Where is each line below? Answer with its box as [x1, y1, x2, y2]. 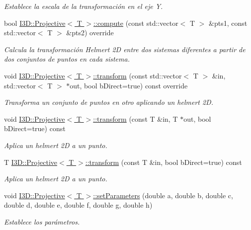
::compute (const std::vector [93, 17, 178, 28]
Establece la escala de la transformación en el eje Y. [4, 1, 163, 11]
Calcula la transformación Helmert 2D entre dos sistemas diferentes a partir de [4, 44, 246, 54]
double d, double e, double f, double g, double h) [4, 200, 153, 210]
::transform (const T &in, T [93, 113, 178, 124]
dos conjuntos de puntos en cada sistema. [4, 54, 130, 64]
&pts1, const [209, 17, 248, 28]
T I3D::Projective [4, 156, 57, 167]
